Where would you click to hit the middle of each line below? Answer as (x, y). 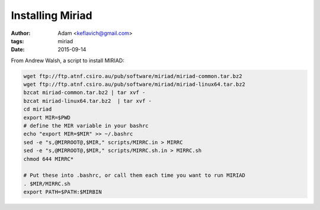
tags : (17, 41)
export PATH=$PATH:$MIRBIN (63, 192)
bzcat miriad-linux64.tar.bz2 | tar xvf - (88, 101)
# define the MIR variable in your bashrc (86, 126)
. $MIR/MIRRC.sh (47, 184)
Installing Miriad (52, 15)
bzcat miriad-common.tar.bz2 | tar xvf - (84, 93)
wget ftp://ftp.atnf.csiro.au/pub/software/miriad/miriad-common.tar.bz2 (133, 76)
